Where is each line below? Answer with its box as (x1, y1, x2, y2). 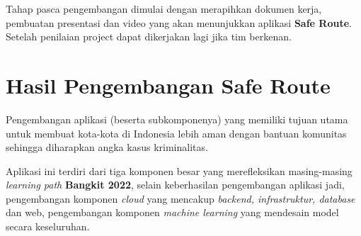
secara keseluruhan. (6, 219, 90, 234)
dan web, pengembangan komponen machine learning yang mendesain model (6, 205, 339, 220)
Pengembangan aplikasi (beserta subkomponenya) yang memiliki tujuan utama (6, 111, 348, 126)
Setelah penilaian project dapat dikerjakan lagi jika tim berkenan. (6, 29, 292, 44)
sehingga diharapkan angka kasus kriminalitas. (6, 140, 208, 154)
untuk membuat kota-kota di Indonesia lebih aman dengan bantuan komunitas (6, 125, 347, 140)
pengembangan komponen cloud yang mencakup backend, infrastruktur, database (6, 191, 355, 206)
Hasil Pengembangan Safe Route (6, 70, 331, 99)
